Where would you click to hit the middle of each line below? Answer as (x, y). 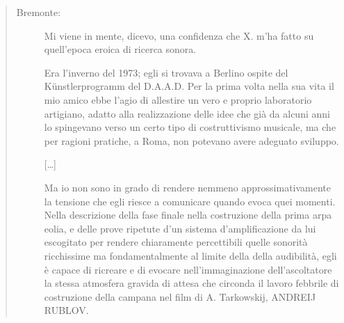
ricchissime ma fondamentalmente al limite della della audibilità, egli (190, 255)
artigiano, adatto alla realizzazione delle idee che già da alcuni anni (187, 113)
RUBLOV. (66, 310)
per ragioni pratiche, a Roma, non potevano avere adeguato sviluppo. (191, 140)
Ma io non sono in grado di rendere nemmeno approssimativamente (188, 187)
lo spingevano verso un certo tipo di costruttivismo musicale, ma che (190, 127)
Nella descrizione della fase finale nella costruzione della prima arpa (188, 215)
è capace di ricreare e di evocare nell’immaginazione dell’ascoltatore (188, 269)
